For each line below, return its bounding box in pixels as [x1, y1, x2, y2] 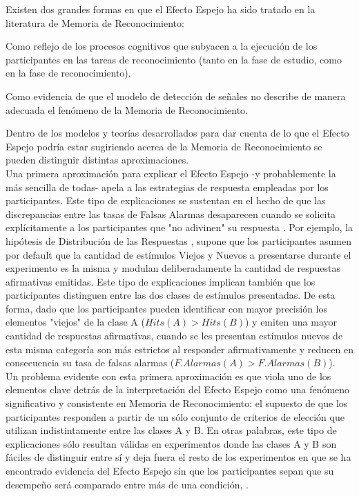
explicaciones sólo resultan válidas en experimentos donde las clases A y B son [6, 436, 337, 450]
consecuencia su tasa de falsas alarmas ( [6, 355, 175, 370]
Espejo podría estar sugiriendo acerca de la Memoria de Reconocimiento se [6, 139, 322, 153]
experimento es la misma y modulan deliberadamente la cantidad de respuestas [6, 261, 341, 275]
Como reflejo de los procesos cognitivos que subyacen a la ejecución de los [6, 39, 318, 53]
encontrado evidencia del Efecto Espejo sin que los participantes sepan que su [6, 464, 334, 477]
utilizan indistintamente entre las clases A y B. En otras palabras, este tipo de [6, 423, 337, 437]
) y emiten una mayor [244, 315, 337, 329]
